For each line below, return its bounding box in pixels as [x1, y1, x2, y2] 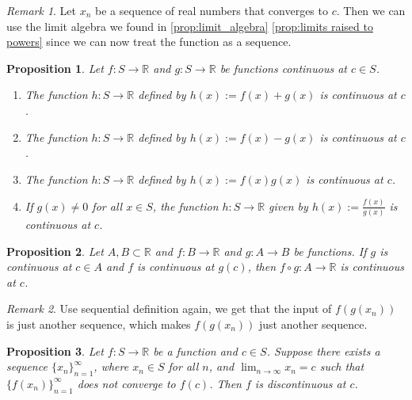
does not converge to [77, 375, 176, 391]
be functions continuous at [219, 59, 347, 76]
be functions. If [293, 242, 367, 259]
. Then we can [336, 2, 406, 18]
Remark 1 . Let [6, 2, 77, 18]
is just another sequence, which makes [6, 315, 191, 332]
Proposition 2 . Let [6, 242, 104, 259]
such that [319, 358, 364, 375]
